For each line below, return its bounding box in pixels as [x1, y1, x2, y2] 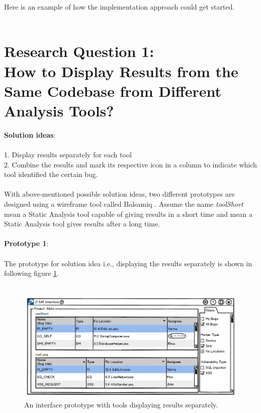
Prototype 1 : [4, 238, 49, 249]
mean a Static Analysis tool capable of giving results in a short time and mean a [4, 208, 252, 219]
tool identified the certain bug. [4, 169, 98, 180]
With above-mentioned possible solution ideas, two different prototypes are [4, 189, 235, 199]
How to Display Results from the [4, 61, 238, 81]
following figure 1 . [4, 268, 59, 278]
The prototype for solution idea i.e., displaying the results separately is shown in [4, 258, 252, 268]
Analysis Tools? [4, 100, 114, 121]
